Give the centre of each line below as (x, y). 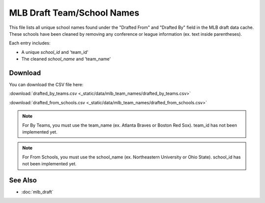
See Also (23, 180)
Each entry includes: (30, 43)
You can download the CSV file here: (46, 85)
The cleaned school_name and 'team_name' (66, 59)
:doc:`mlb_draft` (37, 192)
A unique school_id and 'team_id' (55, 52)
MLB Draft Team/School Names (74, 13)
